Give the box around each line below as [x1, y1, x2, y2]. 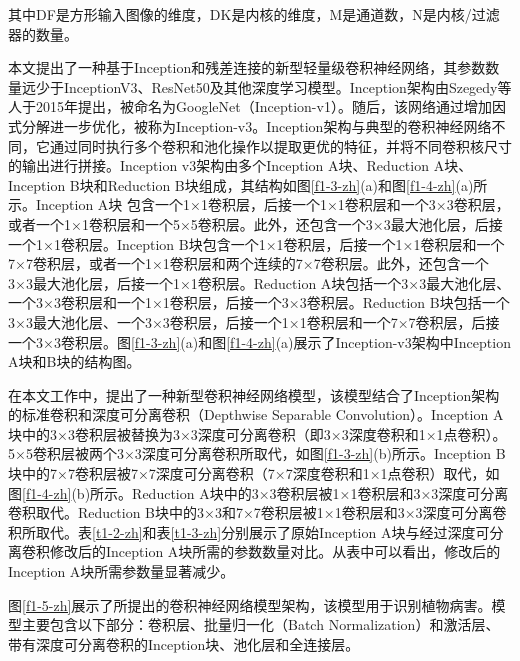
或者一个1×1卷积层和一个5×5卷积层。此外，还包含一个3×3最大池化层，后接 [8, 213, 503, 234]
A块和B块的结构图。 [8, 351, 141, 372]
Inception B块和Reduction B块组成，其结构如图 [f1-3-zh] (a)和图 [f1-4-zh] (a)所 [8, 174, 488, 195]
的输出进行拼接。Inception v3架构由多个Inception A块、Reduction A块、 [8, 155, 473, 176]
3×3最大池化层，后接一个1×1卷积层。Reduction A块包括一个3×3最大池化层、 [8, 272, 511, 293]
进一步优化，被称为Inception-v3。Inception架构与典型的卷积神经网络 [49, 115, 492, 136]
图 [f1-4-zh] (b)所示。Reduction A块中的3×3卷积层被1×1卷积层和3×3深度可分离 [8, 482, 509, 503]
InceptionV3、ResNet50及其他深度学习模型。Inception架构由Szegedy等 [63, 76, 512, 97]
